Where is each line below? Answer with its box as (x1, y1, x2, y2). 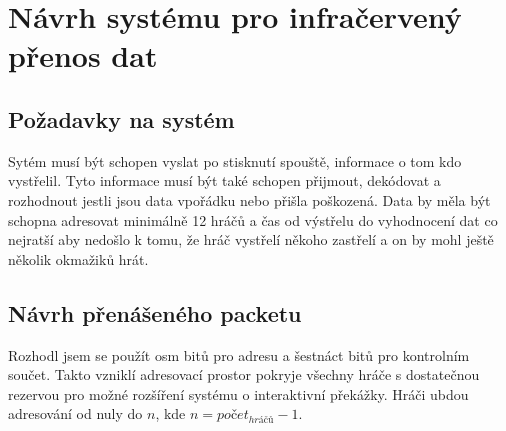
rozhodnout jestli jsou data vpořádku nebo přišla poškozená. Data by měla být (8, 189, 491, 210)
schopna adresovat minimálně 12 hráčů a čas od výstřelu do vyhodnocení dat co (8, 209, 498, 230)
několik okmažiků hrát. (8, 248, 149, 269)
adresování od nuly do (8, 403, 143, 424)
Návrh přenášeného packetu (8, 297, 302, 328)
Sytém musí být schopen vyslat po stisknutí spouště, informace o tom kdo (8, 150, 462, 171)
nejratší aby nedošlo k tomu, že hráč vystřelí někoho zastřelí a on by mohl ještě (8, 229, 494, 250)
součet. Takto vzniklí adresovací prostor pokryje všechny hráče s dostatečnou (8, 364, 480, 385)
